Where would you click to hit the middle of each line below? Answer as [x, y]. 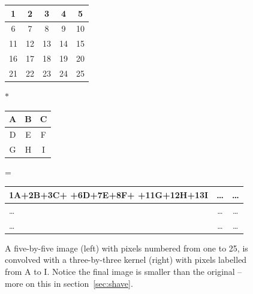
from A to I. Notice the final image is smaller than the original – [124, 271]
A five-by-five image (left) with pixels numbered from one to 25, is [126, 248]
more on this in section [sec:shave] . [69, 283]
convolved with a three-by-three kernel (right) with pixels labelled [126, 260]
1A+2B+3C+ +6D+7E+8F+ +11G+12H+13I [109, 194]
